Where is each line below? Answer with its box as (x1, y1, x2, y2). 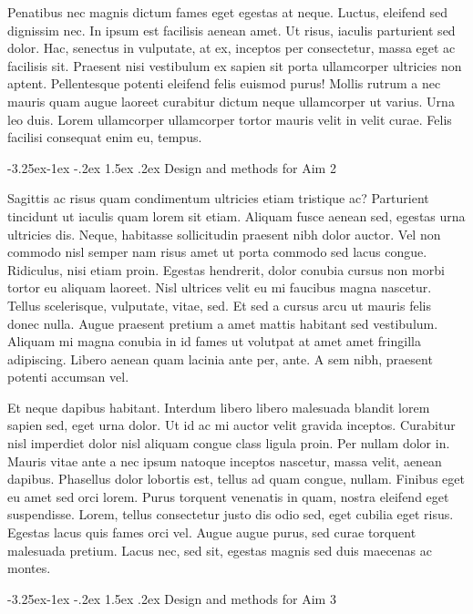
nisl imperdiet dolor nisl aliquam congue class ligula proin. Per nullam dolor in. (7, 434, 450, 453)
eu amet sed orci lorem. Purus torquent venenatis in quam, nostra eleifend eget (7, 486, 449, 506)
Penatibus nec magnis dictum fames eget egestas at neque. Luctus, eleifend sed (7, 3, 448, 21)
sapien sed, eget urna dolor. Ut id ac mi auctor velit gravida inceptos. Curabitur (7, 415, 456, 435)
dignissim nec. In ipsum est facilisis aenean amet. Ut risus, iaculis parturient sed (7, 20, 456, 39)
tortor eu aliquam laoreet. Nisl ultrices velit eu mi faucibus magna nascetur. (7, 278, 432, 297)
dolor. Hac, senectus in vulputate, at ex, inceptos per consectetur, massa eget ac (7, 38, 456, 57)
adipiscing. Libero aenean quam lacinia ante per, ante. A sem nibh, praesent (7, 349, 433, 368)
